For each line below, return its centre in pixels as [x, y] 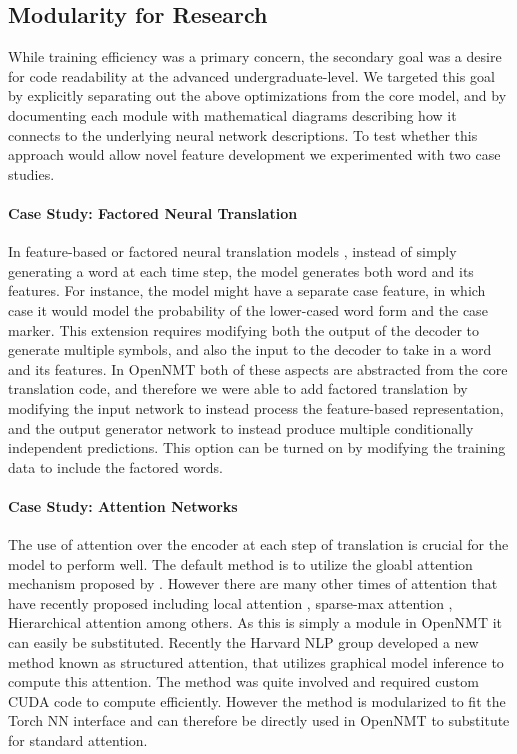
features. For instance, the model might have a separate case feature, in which [247, 290]
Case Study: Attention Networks [123, 505]
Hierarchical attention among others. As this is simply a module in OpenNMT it [255, 622]
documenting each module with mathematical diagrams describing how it [232, 114]
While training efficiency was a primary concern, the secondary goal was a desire [255, 56]
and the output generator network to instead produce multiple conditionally [241, 427]
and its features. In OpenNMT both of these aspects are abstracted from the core [258, 368]
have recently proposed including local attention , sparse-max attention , [230, 602]
